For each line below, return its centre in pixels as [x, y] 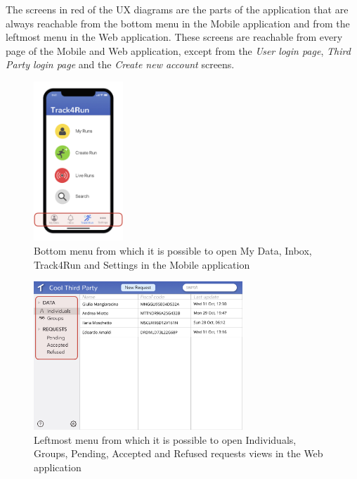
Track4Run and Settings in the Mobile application [142, 264]
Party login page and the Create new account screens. [120, 64]
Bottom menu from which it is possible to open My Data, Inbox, [173, 251]
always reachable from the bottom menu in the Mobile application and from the [178, 23]
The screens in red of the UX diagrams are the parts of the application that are [177, 9]
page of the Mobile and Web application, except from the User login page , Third [178, 50]
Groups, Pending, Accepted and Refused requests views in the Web [178, 453]
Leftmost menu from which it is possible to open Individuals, [165, 439]
